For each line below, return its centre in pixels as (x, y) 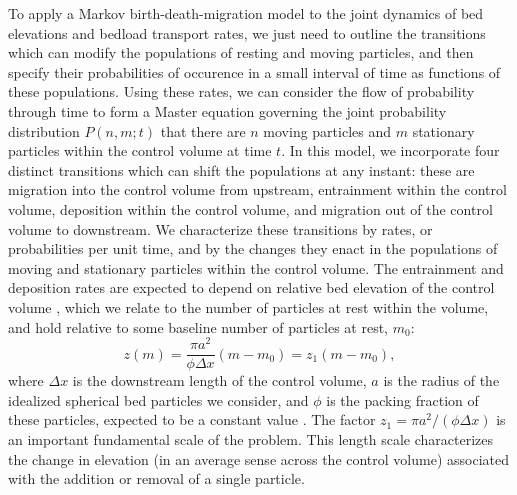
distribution (44, 130)
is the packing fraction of (402, 399)
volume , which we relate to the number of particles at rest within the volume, (248, 306)
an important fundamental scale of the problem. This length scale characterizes (251, 439)
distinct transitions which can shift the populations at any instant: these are (241, 169)
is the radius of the (441, 380)
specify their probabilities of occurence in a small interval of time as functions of (254, 71)
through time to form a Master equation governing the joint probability (227, 110)
